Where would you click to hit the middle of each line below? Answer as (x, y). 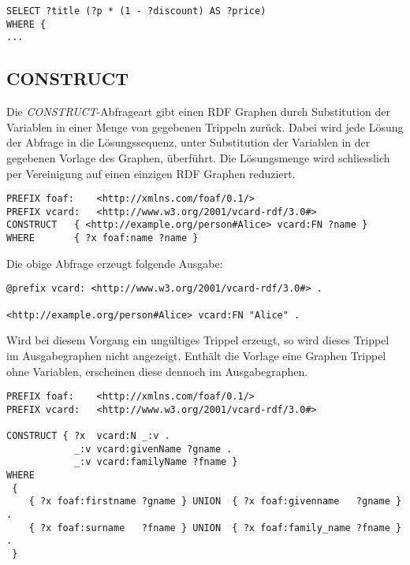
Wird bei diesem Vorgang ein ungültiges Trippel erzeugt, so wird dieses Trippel (198, 340)
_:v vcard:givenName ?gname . (153, 449)
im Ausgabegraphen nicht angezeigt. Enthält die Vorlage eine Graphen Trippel (196, 355)
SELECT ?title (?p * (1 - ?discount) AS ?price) (136, 11)
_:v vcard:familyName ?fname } (156, 462)
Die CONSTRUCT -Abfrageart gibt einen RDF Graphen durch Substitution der (198, 112)
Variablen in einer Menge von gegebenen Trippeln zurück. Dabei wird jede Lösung (205, 126)
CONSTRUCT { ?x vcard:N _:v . (88, 436)
